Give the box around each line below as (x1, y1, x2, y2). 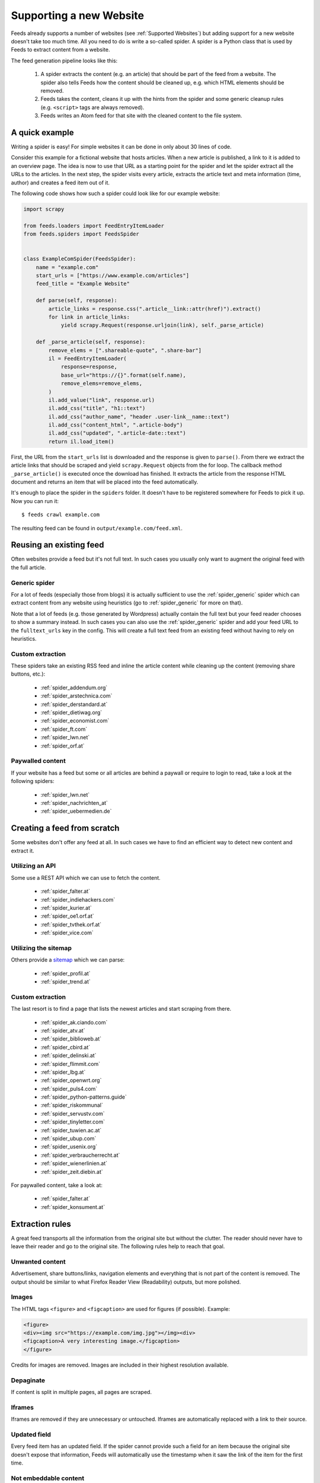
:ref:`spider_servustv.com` (40, 1110, 105, 1117)
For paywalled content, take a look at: (11, 1181, 103, 1189)
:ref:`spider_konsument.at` (40, 1203, 105, 1210)
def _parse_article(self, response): (36, 339, 146, 345)
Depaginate (11, 1376, 46, 1385)
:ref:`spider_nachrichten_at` (40, 799, 108, 806)
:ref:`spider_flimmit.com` (40, 1060, 101, 1067)
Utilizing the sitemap (11, 944, 72, 952)
